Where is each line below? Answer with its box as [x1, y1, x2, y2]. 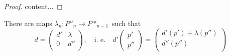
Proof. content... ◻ [4, 1, 63, 11]
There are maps [4, 17, 52, 28]
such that [112, 17, 141, 28]
